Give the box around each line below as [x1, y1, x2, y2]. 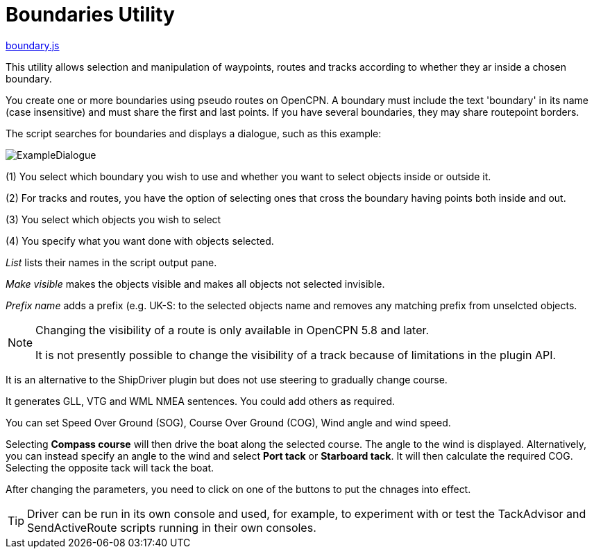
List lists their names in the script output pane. [6, 256, 217, 268]
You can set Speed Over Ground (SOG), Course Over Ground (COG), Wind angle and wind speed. [6, 416, 451, 429]
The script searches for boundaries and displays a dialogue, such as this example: [6, 127, 382, 139]
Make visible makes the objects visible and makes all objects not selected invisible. [6, 277, 385, 290]
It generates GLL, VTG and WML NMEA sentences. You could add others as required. [6, 395, 396, 407]
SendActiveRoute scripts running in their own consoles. [27, 520, 316, 535]
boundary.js [6, 39, 60, 51]
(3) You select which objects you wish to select [6, 213, 221, 225]
